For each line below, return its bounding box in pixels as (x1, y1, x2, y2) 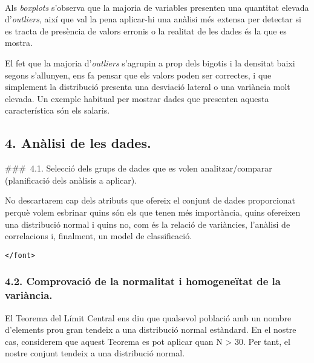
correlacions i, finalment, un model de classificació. (5, 230, 192, 242)
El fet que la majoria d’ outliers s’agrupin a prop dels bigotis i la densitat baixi (5, 56, 295, 69)
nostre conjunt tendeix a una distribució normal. (5, 347, 185, 359)
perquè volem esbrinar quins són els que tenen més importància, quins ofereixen (5, 205, 301, 218)
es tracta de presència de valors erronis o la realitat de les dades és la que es (5, 24, 287, 37)
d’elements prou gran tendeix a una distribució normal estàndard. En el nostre (5, 323, 296, 336)
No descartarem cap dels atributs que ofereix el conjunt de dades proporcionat (5, 194, 296, 207)
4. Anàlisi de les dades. (5, 133, 151, 152)
